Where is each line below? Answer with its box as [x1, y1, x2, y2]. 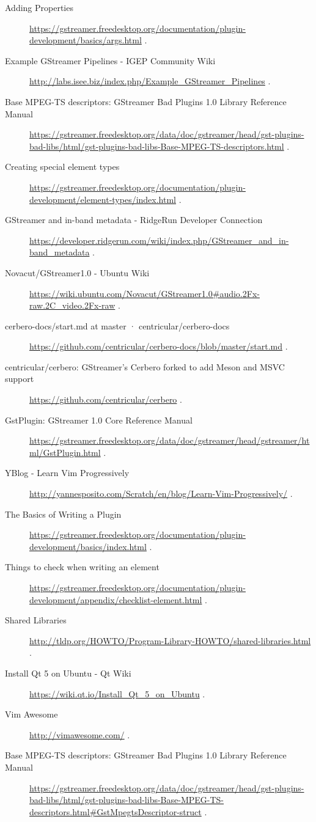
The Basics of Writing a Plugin [5, 507, 122, 520]
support [5, 372, 34, 385]
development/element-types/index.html [29, 193, 177, 205]
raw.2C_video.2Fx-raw [29, 299, 116, 312]
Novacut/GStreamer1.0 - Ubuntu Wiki [5, 266, 150, 279]
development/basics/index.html [29, 540, 147, 552]
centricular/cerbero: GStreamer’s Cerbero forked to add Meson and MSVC [5, 360, 285, 373]
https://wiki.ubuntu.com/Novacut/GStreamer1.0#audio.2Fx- [29, 287, 260, 299]
